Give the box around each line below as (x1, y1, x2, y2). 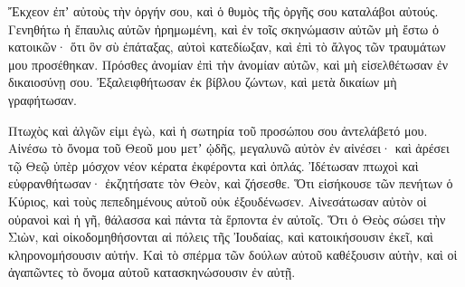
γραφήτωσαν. (8, 90, 77, 109)
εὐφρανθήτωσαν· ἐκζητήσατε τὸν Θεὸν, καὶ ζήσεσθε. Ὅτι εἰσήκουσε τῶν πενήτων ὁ (8, 174, 453, 193)
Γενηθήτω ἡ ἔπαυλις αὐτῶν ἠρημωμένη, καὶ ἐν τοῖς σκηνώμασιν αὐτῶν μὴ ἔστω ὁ (8, 19, 439, 38)
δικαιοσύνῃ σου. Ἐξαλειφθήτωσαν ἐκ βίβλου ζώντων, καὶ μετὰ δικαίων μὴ (8, 72, 397, 91)
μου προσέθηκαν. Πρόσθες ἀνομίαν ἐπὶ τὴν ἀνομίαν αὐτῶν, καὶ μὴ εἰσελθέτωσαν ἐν (8, 54, 448, 73)
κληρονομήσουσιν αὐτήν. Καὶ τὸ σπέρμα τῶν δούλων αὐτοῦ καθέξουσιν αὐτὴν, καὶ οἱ (8, 244, 458, 263)
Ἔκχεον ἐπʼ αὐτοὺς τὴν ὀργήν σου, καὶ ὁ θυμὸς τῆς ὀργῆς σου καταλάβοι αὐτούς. (8, 2, 439, 20)
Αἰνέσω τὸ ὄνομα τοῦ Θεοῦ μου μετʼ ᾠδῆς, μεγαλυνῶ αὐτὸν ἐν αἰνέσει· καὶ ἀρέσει (8, 139, 450, 158)
